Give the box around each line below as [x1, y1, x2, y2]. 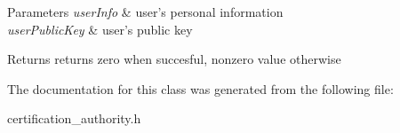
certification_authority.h [7, 109, 141, 128]
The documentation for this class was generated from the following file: [7, 79, 394, 98]
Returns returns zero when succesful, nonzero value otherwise [7, 50, 341, 68]
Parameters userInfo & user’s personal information [7, 3, 284, 20]
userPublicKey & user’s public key [7, 20, 193, 38]
